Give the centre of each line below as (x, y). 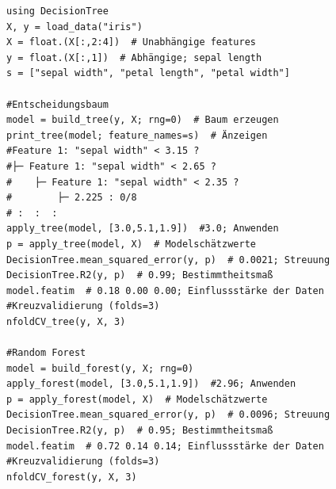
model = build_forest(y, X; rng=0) (100, 368)
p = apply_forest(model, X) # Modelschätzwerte (137, 399)
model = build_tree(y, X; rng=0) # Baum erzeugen (143, 120)
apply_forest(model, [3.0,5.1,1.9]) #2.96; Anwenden (151, 384)
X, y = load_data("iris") (74, 27)
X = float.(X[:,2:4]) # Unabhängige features (131, 42)
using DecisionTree (57, 11)
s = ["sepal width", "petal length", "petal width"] (148, 73)
